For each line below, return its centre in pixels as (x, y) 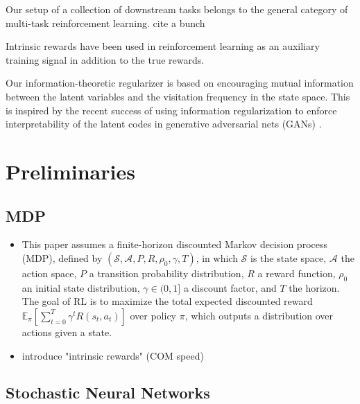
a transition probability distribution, (166, 273)
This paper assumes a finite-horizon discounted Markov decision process (174, 244)
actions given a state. (67, 332)
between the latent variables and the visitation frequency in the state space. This (178, 96)
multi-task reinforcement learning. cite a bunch (105, 23)
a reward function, (297, 273)
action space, (49, 273)
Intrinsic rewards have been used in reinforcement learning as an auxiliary (163, 46)
